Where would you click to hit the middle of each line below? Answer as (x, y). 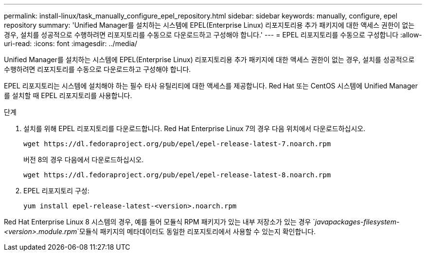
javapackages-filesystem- (357, 222)
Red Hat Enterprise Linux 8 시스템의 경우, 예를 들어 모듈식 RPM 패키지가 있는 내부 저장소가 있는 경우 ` (160, 222)
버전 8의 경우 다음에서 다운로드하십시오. (84, 160)
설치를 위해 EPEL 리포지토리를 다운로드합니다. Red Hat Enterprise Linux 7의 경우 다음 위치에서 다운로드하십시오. (195, 128)
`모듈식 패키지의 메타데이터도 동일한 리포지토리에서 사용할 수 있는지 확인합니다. (196, 231)
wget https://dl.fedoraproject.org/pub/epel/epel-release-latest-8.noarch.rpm (177, 175)
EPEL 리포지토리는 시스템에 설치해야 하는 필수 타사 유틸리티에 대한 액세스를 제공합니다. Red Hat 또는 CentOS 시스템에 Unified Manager (211, 86)
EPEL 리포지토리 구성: (56, 191)
